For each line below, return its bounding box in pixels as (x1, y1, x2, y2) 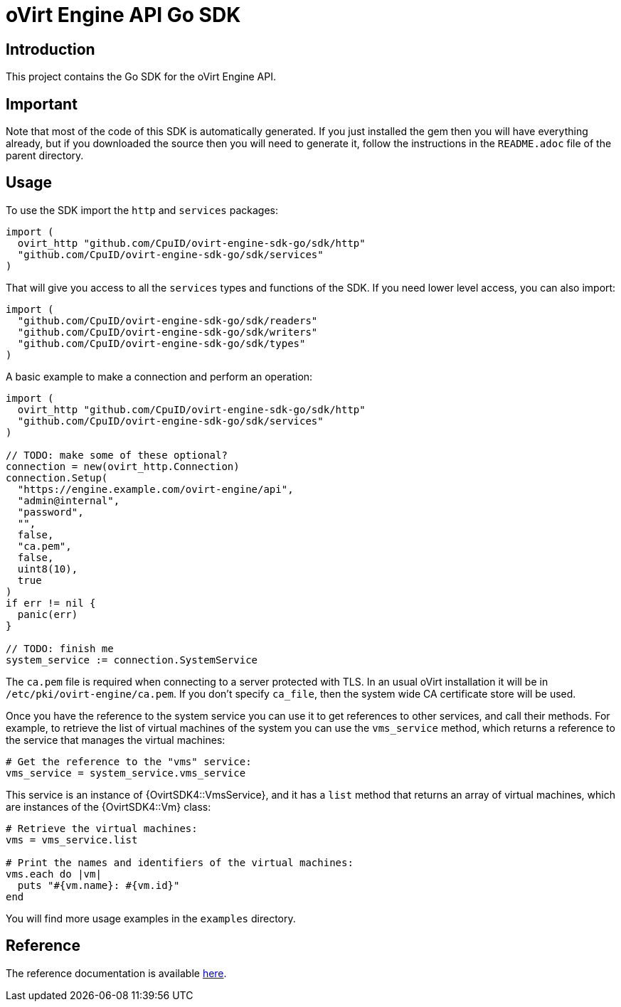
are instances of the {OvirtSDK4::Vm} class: (6, 800, 211, 813)
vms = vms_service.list (6, 833, 138, 846)
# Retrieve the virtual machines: (6, 822, 198, 834)
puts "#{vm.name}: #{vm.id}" (17, 879, 180, 891)
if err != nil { (6, 597, 96, 609)
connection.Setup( (6, 471, 108, 484)
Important (6, 95, 78, 113)
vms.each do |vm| (6, 868, 102, 880)
